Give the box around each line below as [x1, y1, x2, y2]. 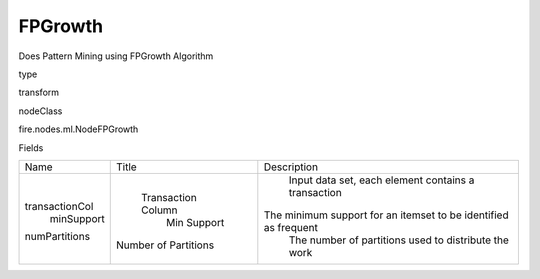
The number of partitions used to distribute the [288, 233, 510, 247]
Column [140, 203, 179, 217]
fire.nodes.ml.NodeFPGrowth [18, 123, 139, 135]
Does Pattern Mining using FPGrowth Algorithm [18, 50, 214, 62]
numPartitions [24, 229, 90, 243]
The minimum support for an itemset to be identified [263, 208, 509, 222]
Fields [18, 141, 44, 154]
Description [263, 160, 319, 174]
